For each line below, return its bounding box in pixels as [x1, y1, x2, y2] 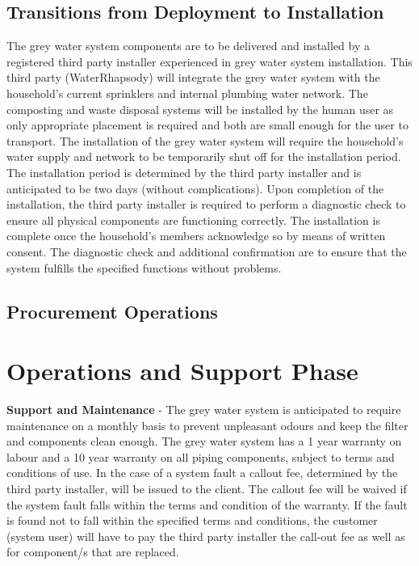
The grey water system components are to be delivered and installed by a [6, 37, 370, 54]
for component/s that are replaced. [6, 543, 179, 560]
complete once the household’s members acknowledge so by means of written [6, 227, 386, 244]
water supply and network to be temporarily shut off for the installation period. [6, 148, 401, 165]
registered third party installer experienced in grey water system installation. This [6, 53, 413, 70]
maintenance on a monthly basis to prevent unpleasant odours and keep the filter [6, 416, 409, 433]
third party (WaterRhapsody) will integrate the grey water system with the [6, 69, 380, 86]
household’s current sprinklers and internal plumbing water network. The [6, 84, 368, 101]
